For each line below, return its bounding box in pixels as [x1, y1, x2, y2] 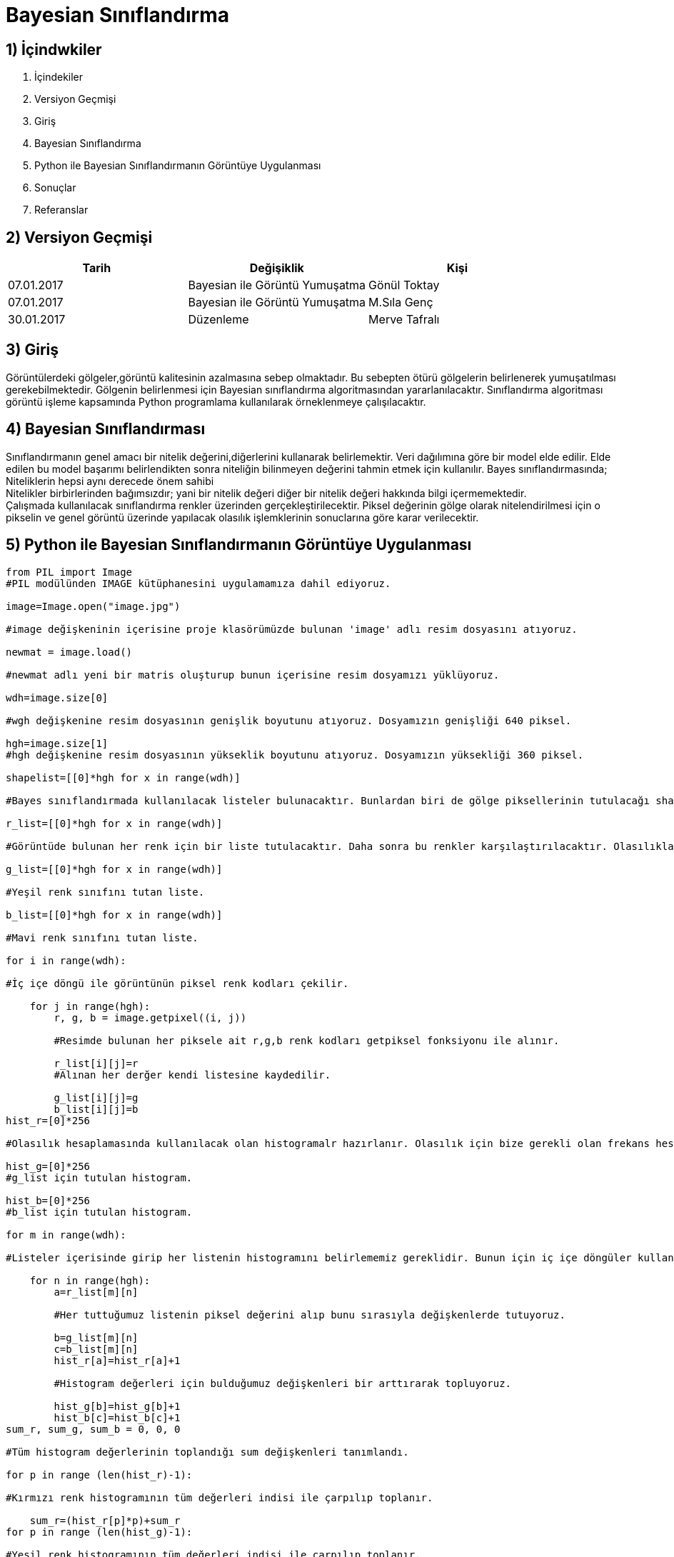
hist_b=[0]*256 [6, 1194, 91, 1206]
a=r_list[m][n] [54, 1286, 139, 1298]
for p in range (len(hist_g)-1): [6, 1526, 193, 1538]
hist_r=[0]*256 [6, 1114, 91, 1126]
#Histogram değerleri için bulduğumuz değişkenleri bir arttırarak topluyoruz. [54, 1377, 512, 1389]
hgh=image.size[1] [6, 737, 109, 749]
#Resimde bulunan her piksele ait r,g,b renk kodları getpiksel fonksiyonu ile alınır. [54, 1034, 560, 1046]
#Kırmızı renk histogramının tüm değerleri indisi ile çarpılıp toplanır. [6, 1491, 433, 1503]
